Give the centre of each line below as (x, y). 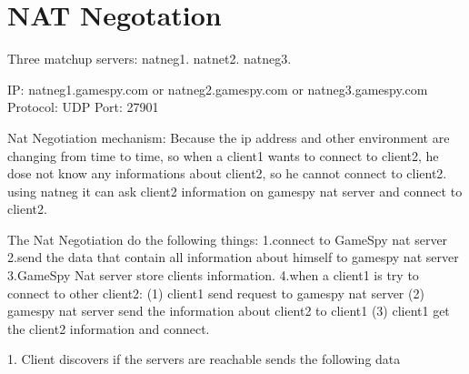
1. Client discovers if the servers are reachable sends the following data (204, 359)
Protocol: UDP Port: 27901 (83, 107)
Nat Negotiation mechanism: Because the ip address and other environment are (229, 137)
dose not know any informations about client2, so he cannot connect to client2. (227, 173)
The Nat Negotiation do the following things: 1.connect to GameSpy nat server (228, 239)
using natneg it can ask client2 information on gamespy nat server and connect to (235, 191)
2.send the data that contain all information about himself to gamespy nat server (233, 257)
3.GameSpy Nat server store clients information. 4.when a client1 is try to (213, 275)
